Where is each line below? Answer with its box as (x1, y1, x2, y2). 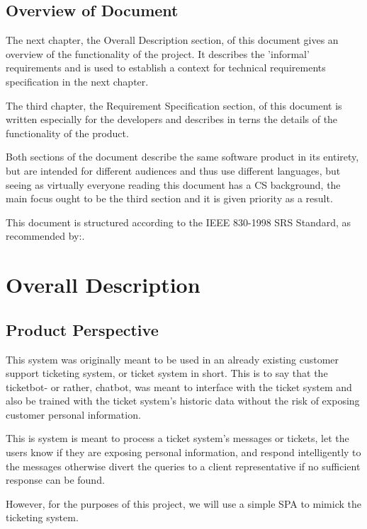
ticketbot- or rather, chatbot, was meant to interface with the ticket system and (6, 379, 352, 394)
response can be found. (6, 472, 105, 487)
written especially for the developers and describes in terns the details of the (6, 112, 338, 127)
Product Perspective (6, 318, 159, 340)
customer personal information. (6, 407, 141, 422)
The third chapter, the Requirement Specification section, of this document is (6, 98, 342, 112)
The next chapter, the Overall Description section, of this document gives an (6, 33, 339, 47)
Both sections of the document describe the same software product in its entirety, (6, 149, 359, 164)
